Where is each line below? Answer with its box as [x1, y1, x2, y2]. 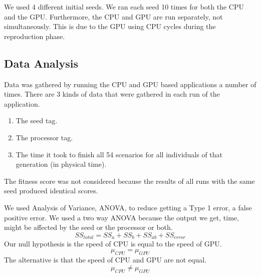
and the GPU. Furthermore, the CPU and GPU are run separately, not [4, 11, 223, 22]
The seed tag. [16, 115, 58, 126]
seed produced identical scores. [4, 185, 98, 196]
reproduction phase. [4, 31, 65, 41]
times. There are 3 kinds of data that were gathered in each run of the [4, 89, 220, 99]
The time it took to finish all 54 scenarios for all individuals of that [16, 149, 223, 159]
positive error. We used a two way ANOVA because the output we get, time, [4, 212, 239, 222]
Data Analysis [4, 55, 79, 71]
